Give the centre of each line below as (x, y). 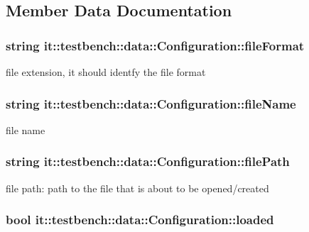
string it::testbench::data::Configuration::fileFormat (155, 45)
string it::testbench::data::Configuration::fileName (151, 103)
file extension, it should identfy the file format (106, 72)
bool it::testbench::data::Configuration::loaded (140, 220)
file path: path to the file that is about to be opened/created (137, 188)
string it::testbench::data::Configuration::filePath (148, 161)
